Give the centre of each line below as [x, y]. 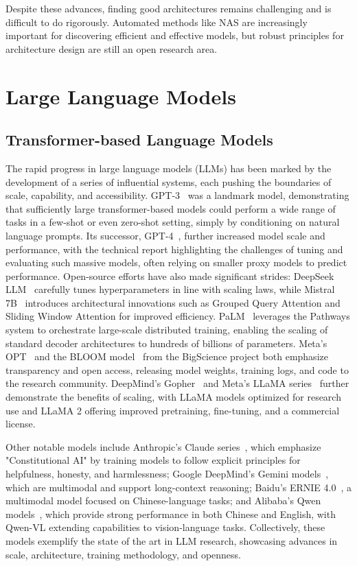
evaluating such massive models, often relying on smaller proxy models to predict [176, 262]
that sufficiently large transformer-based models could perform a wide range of [171, 208]
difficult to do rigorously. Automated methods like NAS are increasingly [157, 22]
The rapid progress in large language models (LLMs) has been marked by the [169, 168]
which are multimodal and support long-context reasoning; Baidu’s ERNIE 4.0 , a [179, 487]
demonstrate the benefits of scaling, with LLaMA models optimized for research [173, 397]
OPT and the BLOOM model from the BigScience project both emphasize [167, 356]
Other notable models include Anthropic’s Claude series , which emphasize [163, 446]
